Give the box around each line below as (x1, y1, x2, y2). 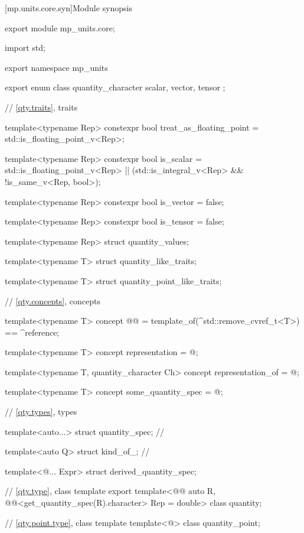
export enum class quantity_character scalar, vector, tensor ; (5, 81, 225, 93)
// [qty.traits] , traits (5, 100, 78, 113)
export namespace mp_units (5, 61, 108, 73)
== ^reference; (5, 326, 60, 338)
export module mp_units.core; (5, 21, 115, 34)
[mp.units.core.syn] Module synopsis (5, 2, 132, 14)
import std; (5, 41, 45, 54)
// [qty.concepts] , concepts (5, 294, 100, 307)
